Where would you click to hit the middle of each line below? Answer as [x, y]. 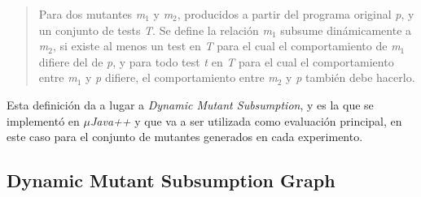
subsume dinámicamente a [346, 30]
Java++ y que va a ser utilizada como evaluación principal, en [246, 120]
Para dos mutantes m [92, 14]
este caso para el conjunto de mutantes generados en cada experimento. [185, 137]
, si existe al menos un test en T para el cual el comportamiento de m [226, 46]
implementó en [43, 120]
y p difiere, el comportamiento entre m [182, 77]
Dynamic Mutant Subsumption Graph [171, 180]
